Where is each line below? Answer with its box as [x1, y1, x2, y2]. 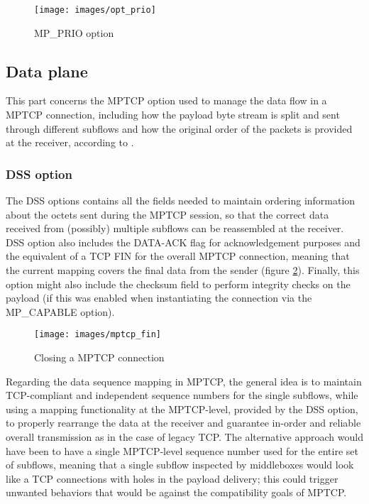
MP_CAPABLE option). [6, 304, 115, 319]
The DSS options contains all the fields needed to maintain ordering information [6, 193, 356, 208]
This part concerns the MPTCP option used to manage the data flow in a [6, 93, 327, 108]
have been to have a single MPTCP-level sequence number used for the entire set [6, 443, 358, 458]
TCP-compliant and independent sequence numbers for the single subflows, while [6, 388, 358, 402]
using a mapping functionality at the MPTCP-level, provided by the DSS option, [6, 401, 358, 416]
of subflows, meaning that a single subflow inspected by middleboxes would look [6, 457, 354, 472]
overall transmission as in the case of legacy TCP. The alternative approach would [6, 429, 363, 444]
